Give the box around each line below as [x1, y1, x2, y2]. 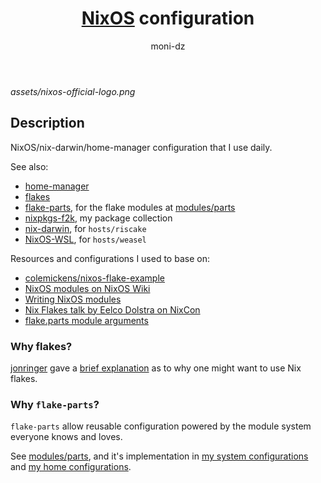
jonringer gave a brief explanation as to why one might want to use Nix [10, 362, 302, 374]
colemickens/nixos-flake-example [24, 272, 165, 284]
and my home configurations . [10, 461, 132, 473]
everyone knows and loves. [10, 431, 123, 443]
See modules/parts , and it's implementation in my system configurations [10, 450, 309, 462]
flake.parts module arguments [24, 314, 149, 326]
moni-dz [150, 40, 186, 52]
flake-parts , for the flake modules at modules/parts [24, 201, 236, 213]
